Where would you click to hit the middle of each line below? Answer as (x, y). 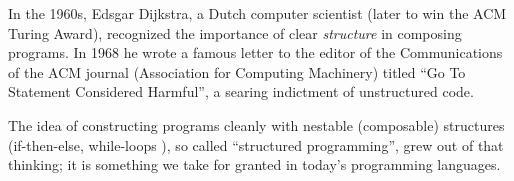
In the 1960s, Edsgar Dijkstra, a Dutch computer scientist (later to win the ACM (257, 13)
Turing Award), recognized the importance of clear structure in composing (235, 32)
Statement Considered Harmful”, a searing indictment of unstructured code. (241, 91)
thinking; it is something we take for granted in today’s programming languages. (254, 164)
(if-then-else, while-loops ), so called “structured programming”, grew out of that (256, 144)
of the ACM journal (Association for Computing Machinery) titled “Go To (237, 71)
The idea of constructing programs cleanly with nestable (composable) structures (256, 124)
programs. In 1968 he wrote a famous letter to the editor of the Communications (255, 52)
